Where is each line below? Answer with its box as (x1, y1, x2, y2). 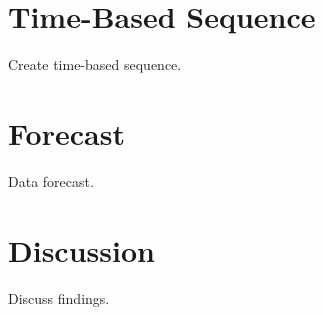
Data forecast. (8, 170, 94, 191)
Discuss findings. (8, 287, 110, 308)
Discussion (8, 229, 155, 270)
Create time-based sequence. (8, 54, 182, 75)
